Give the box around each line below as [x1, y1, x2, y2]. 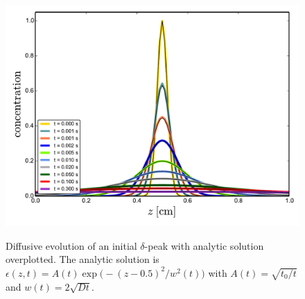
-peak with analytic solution [144, 238, 264, 253]
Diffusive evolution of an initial [6, 238, 137, 253]
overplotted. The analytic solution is [6, 252, 159, 266]
